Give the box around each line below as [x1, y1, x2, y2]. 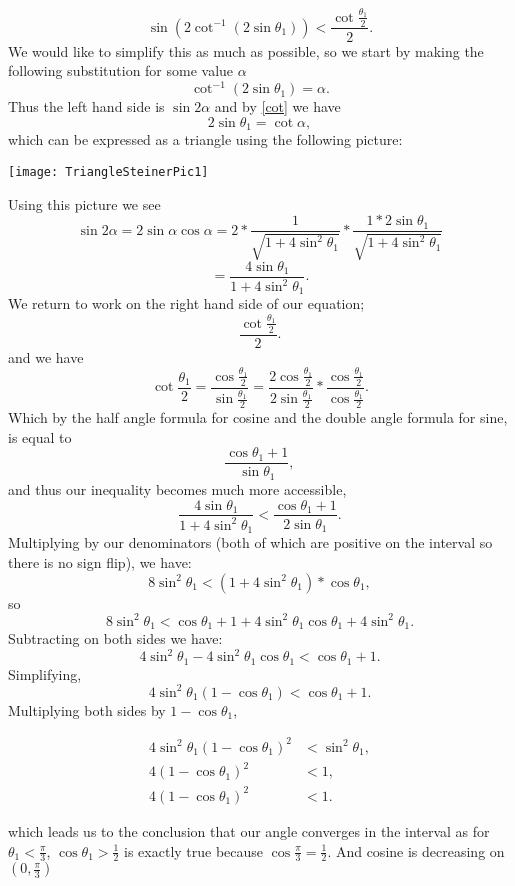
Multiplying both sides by [8, 699, 166, 720]
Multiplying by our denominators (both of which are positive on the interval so [8, 532, 493, 553]
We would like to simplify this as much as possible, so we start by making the [8, 40, 484, 61]
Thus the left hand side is [8, 96, 165, 117]
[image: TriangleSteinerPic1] [8, 164, 209, 179]
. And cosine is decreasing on [327, 840, 505, 861]
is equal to [8, 426, 72, 447]
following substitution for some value [8, 60, 234, 81]
